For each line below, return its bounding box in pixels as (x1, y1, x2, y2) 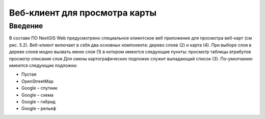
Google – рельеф (21, 105, 56, 112)
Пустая (21, 71, 37, 78)
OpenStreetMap (21, 78, 54, 84)
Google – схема (21, 92, 54, 98)
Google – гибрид (21, 99, 56, 104)
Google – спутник (21, 85, 58, 91)
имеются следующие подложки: (9, 62, 78, 68)
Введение (9, 21, 43, 30)
